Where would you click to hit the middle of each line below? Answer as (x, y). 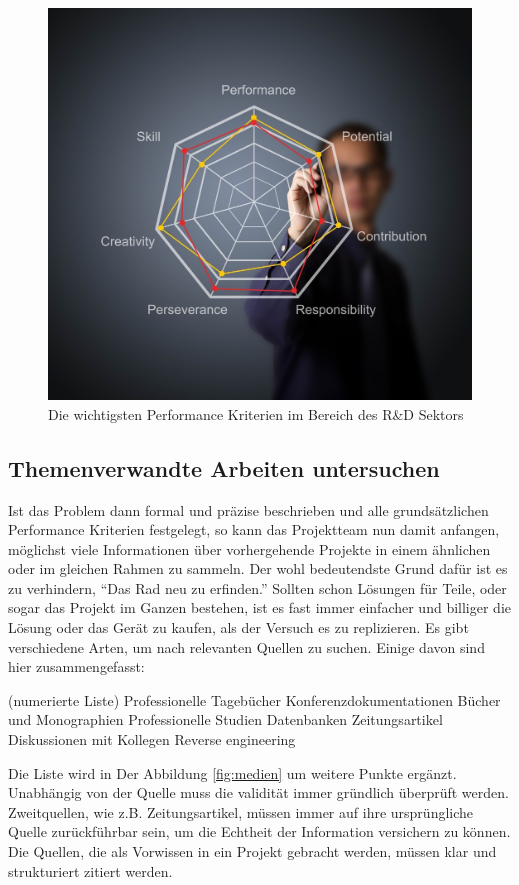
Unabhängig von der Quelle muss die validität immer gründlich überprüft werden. (258, 792)
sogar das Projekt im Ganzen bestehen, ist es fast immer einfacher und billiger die (259, 607)
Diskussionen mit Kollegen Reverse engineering (152, 739)
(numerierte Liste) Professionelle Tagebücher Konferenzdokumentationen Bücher (254, 699)
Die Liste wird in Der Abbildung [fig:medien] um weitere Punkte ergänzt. (232, 772)
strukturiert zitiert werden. (90, 870)
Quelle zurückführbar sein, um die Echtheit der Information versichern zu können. (259, 831)
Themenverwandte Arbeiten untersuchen (224, 467)
